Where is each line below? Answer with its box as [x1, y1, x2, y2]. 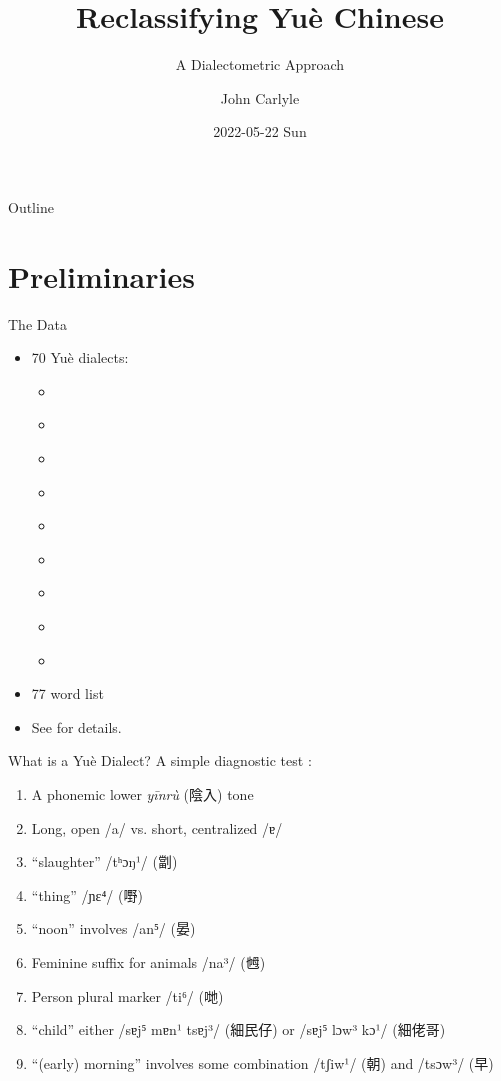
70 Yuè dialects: [31, 347, 129, 368]
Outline [8, 196, 54, 217]
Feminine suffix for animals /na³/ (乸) [31, 951, 266, 972]
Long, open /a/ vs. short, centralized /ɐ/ [31, 817, 283, 838]
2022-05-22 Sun [213, 121, 307, 142]
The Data [8, 313, 67, 334]
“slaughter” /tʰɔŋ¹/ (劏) [31, 851, 178, 872]
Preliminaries [8, 255, 195, 296]
